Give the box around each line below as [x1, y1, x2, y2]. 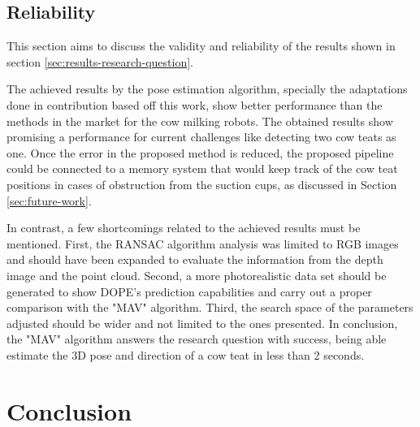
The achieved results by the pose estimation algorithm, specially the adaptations [6, 80, 408, 97]
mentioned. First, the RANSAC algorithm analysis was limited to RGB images [6, 235, 399, 252]
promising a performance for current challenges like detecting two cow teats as [6, 128, 396, 145]
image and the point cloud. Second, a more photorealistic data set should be [6, 266, 387, 283]
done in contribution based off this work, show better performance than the [6, 96, 383, 113]
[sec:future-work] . [6, 192, 92, 209]
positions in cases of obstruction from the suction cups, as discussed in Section [6, 175, 397, 192]
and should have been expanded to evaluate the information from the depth [6, 251, 383, 268]
